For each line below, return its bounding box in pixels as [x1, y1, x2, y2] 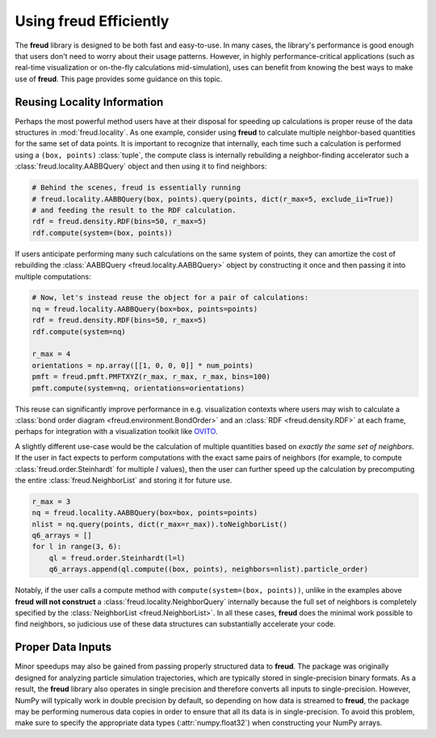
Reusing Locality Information [15, 95, 164, 109]
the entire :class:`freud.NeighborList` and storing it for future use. [15, 475, 233, 485]
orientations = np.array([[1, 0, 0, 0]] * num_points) [31, 361, 254, 370]
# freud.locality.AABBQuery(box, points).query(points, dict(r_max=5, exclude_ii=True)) [31, 194, 395, 203]
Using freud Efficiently [15, 12, 170, 30]
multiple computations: [15, 271, 92, 281]
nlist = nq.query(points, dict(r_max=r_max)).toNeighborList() [31, 519, 288, 528]
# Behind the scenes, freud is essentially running [31, 183, 241, 193]
